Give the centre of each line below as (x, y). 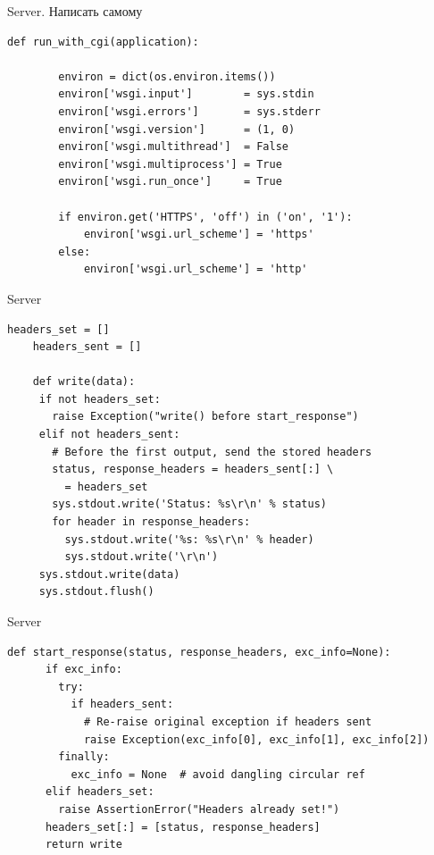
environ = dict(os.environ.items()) (167, 76)
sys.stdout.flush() (96, 592)
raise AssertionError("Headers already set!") (199, 809)
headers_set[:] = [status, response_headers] (183, 827)
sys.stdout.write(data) (109, 574)
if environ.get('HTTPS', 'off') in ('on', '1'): (205, 217)
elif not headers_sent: (109, 435)
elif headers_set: (100, 792)
